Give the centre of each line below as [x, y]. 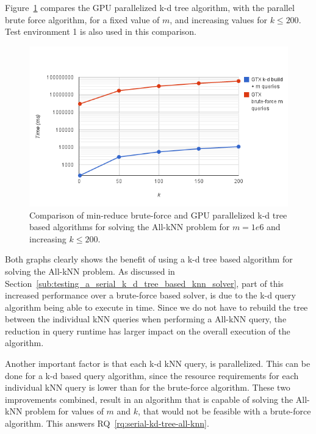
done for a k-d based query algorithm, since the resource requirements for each [152, 375]
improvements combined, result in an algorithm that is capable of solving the [149, 399]
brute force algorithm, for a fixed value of [82, 19]
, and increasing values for [218, 19]
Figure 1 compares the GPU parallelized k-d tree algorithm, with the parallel [150, 7]
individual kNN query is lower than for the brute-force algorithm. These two [148, 387]
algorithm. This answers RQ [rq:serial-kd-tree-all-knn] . [107, 423]
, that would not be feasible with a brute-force [224, 411]
